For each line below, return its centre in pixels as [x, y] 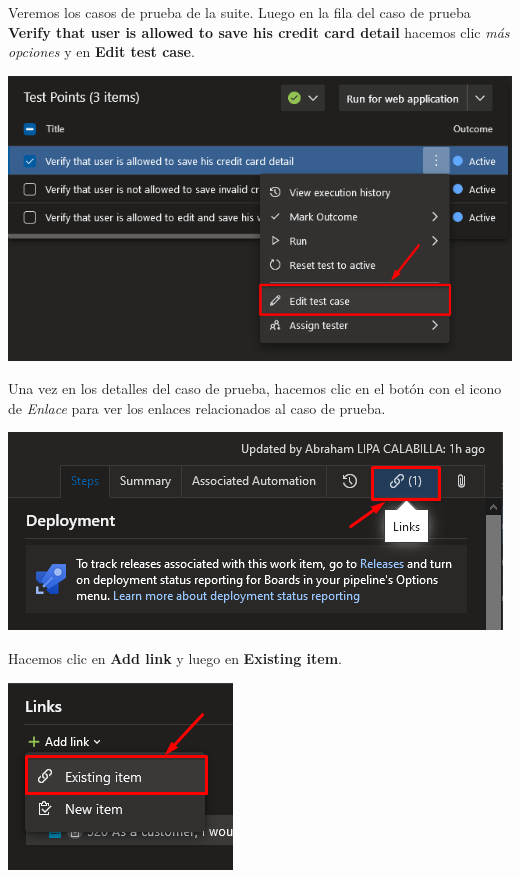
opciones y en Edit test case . [101, 51]
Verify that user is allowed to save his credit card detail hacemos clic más [259, 31]
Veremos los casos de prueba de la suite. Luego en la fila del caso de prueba [239, 12]
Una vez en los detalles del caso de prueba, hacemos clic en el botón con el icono [255, 388]
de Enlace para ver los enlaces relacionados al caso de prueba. [197, 407]
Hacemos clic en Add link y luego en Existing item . [175, 657]
